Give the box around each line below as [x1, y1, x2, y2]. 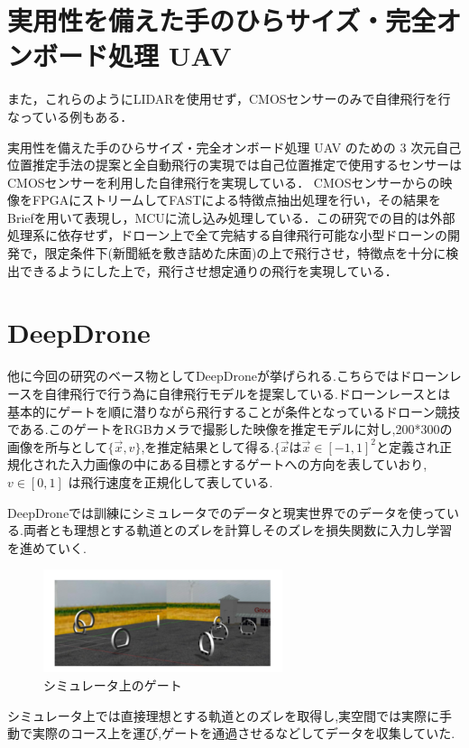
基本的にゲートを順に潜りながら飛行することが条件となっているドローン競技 [7, 402, 461, 420]
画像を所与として [7, 437, 108, 456]
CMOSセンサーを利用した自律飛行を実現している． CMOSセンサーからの [7, 172, 440, 191]
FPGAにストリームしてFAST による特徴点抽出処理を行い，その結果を [32, 190, 441, 209]
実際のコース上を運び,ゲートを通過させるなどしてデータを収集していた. [32, 724, 455, 743]
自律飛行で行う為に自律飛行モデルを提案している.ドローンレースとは [44, 383, 451, 402]
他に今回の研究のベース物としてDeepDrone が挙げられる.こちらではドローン [7, 366, 449, 385]
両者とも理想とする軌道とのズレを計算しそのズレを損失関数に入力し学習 [23, 521, 453, 540]
